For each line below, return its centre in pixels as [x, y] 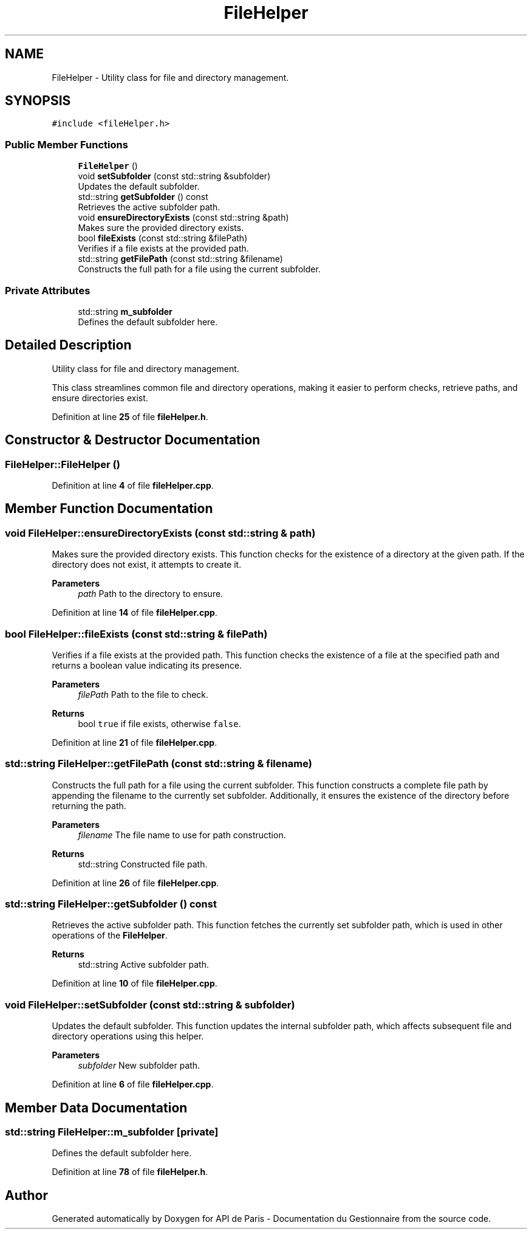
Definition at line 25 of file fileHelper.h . [130, 416]
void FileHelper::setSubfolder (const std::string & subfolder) [150, 1005]
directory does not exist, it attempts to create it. [147, 565]
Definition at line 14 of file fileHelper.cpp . [135, 613]
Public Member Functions [66, 144]
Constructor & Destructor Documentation [133, 440]
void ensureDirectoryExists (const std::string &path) [183, 218]
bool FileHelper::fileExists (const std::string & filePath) [136, 634]
